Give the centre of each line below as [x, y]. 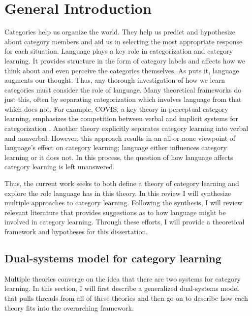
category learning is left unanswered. [60, 167]
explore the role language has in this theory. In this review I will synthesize [118, 193]
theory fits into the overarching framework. [69, 307]
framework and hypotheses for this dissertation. [76, 231]
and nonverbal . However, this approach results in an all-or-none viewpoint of [120, 138]
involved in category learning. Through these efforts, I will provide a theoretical [125, 222]
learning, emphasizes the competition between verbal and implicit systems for [121, 118]
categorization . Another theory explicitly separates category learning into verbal [126, 128]
